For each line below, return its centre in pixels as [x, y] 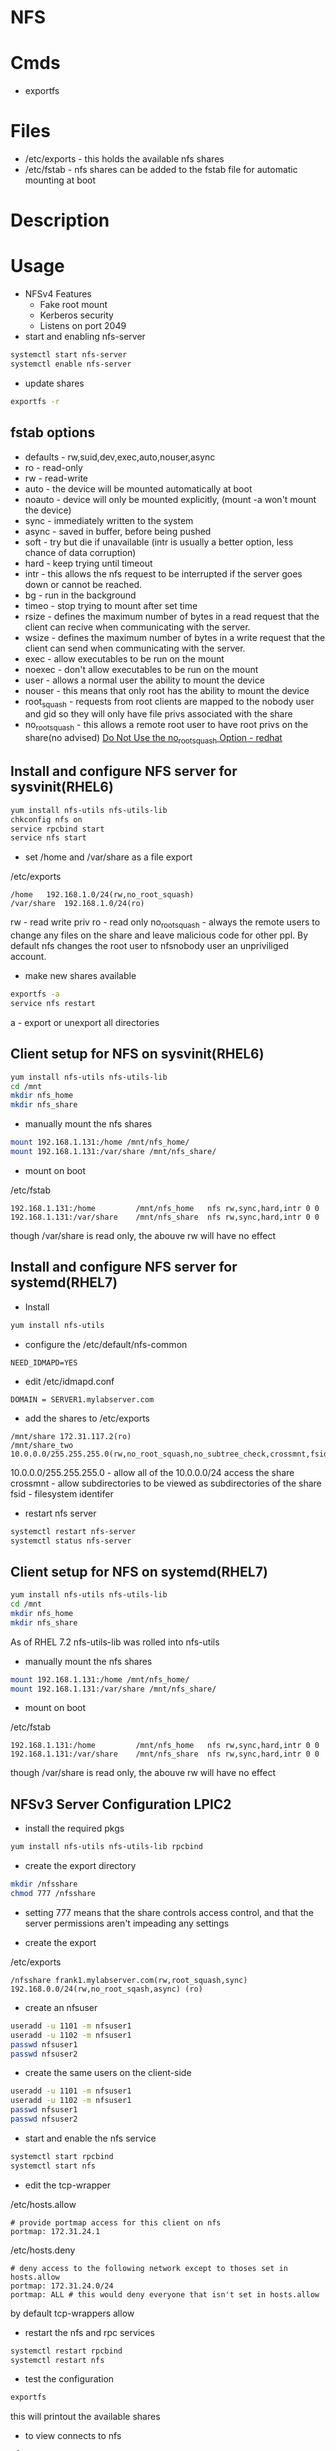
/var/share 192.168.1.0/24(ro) [77, 904]
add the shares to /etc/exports [87, 1418]
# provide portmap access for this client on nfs [116, 2222]
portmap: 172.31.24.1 [55, 2231]
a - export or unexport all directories [85, 1022]
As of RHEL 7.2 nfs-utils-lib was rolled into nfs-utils [115, 1642]
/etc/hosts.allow [43, 2204]
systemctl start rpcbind [62, 2156]
